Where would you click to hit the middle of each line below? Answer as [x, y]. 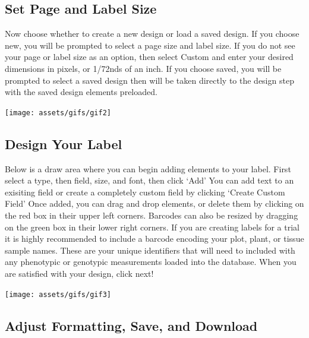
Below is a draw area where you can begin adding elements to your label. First [148, 168]
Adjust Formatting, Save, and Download [131, 325]
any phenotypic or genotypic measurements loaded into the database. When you [151, 262]
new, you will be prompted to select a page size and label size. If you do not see [150, 45]
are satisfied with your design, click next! [79, 273]
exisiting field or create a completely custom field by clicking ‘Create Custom [145, 192]
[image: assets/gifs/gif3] [58, 294]
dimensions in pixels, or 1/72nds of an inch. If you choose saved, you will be [143, 68]
